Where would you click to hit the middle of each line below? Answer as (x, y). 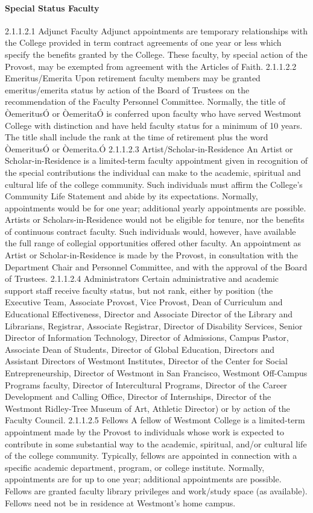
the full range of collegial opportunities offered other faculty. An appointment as (153, 243)
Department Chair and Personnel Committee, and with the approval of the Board (156, 266)
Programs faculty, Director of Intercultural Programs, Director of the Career (146, 384)
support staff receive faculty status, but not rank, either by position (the (139, 290)
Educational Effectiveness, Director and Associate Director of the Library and (149, 314)
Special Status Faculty (52, 8)
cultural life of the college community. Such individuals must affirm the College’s (154, 184)
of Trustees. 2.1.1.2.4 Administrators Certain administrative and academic (142, 278)
